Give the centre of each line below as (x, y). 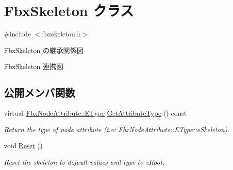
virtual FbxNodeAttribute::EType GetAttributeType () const (95, 113)
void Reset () (23, 145)
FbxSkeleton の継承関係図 (44, 50)
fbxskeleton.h (61, 34)
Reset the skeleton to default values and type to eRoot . (84, 161)
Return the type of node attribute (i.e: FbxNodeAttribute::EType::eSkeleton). (117, 129)
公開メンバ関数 (40, 93)
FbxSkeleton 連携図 (33, 66)
